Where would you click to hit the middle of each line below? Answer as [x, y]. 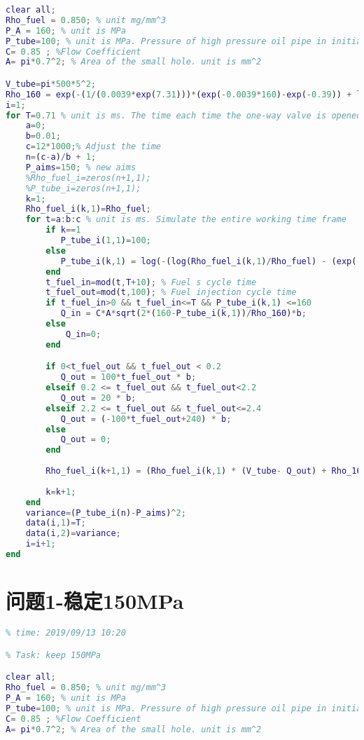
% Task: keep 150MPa [54, 655]
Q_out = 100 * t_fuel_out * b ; [128, 377]
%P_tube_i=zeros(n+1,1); [83, 188]
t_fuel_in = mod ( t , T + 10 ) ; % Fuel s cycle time [151, 282]
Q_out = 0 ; [86, 440]
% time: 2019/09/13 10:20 [66, 633]
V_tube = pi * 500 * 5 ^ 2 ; [51, 84]
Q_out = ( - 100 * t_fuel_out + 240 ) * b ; [146, 419]
